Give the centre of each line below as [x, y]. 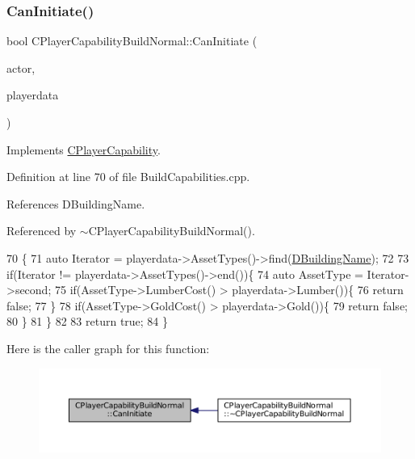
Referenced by [42, 231]
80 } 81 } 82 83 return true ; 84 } [88, 321]
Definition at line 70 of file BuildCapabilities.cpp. [128, 177]
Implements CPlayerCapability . [84, 149]
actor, [21, 67]
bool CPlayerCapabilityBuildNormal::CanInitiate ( [132, 41]
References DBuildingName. [76, 203]
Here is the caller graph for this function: [108, 348]
